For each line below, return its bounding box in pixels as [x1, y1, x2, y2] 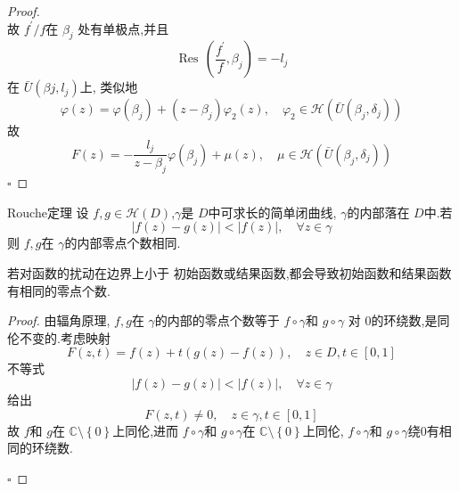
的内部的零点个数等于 [154, 311, 280, 330]
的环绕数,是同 [371, 311, 450, 330]
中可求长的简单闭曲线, [208, 202, 337, 221]
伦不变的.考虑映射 [7, 328, 111, 347]
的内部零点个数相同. [64, 233, 181, 252]
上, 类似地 [79, 78, 138, 96]
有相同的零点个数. [7, 281, 111, 299]
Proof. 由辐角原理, [7, 311, 111, 330]
